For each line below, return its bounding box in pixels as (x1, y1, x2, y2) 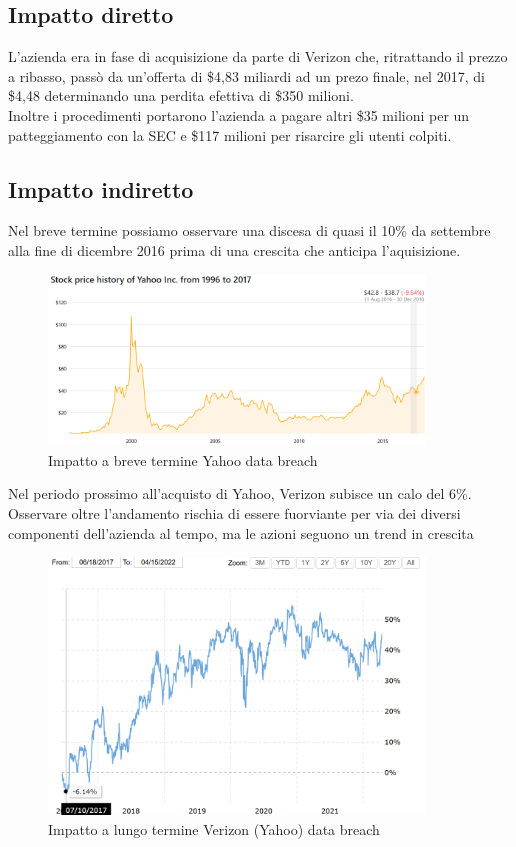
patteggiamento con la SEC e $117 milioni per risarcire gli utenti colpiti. (8, 124, 452, 145)
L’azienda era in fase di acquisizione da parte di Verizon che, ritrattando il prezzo (8, 46, 508, 67)
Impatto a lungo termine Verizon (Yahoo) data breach (48, 819, 380, 840)
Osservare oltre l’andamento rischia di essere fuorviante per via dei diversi (8, 502, 461, 523)
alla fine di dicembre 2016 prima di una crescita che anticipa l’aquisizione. (8, 239, 461, 260)
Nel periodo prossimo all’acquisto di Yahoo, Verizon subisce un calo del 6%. (8, 483, 472, 504)
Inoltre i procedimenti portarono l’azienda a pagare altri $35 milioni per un (8, 104, 470, 125)
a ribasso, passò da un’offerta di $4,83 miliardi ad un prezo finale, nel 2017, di (8, 65, 485, 86)
